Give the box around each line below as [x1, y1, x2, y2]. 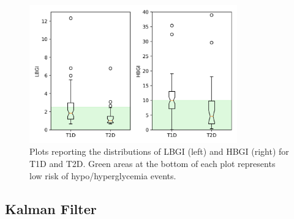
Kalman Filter [5, 199, 97, 218]
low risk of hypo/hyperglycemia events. [29, 169, 176, 182]
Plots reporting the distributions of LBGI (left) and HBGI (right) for [29, 145, 289, 158]
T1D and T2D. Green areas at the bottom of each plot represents [29, 157, 276, 170]
